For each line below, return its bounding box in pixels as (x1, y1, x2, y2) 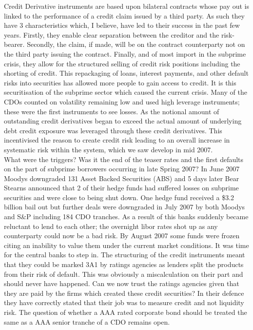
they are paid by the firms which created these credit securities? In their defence (4, 288, 244, 298)
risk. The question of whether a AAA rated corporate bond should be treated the (4, 307, 247, 317)
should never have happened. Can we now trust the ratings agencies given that (4, 278, 239, 289)
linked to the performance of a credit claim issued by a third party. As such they (4, 10, 245, 21)
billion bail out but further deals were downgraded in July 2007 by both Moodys (4, 202, 245, 212)
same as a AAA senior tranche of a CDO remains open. (4, 316, 170, 327)
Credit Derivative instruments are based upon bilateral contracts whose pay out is (4, 1, 249, 11)
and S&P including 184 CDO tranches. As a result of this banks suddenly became (4, 211, 249, 222)
